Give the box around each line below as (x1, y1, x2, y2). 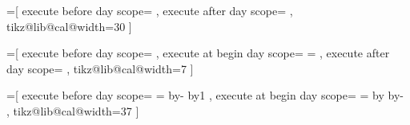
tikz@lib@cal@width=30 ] (6, 18, 132, 34)
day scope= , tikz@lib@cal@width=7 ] (6, 60, 194, 76)
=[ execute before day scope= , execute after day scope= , (6, 2, 293, 18)
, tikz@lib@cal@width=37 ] (6, 102, 139, 119)
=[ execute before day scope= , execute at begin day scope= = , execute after (6, 45, 390, 61)
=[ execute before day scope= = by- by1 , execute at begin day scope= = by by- (6, 87, 404, 104)
